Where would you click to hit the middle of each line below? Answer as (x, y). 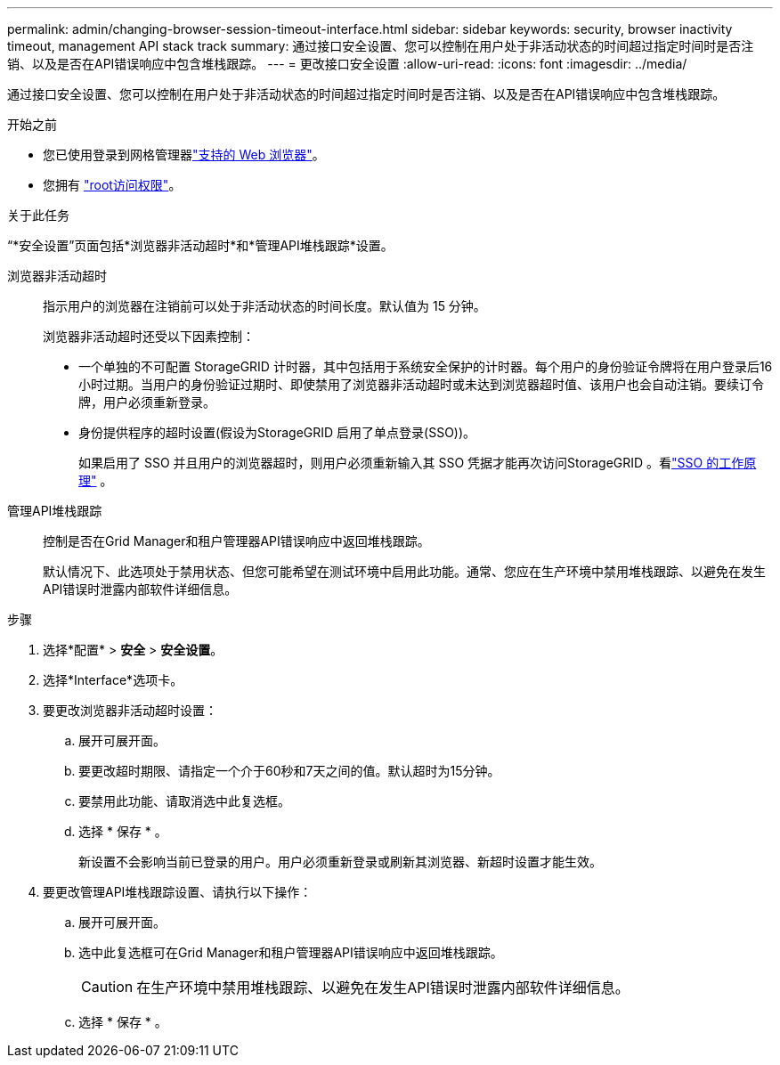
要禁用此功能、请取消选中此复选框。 (184, 801)
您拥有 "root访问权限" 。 (112, 185)
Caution (107, 987)
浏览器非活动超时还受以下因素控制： (149, 336)
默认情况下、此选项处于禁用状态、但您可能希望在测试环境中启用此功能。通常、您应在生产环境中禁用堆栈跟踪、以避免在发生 (404, 571)
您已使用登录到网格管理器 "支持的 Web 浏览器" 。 (184, 154)
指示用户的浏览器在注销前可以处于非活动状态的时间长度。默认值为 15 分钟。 (264, 306)
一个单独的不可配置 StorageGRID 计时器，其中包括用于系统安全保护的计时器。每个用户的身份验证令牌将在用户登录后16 (426, 366)
